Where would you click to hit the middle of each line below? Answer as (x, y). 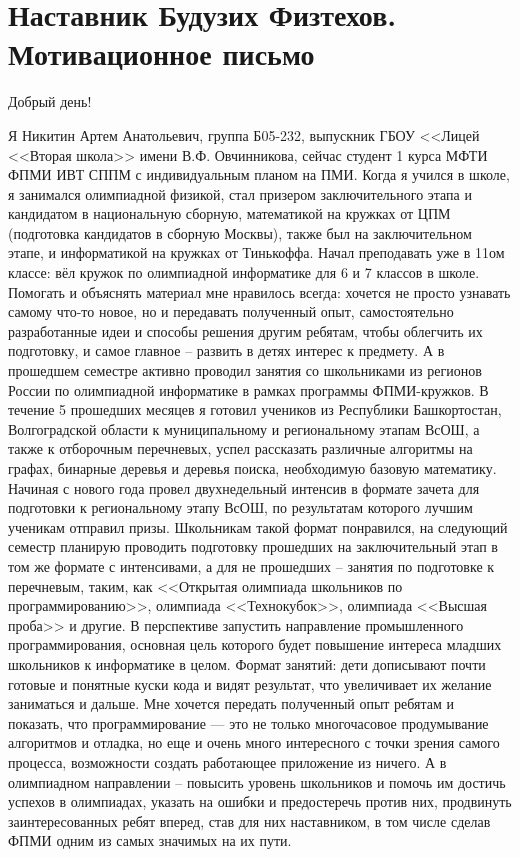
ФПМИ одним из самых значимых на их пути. (150, 840)
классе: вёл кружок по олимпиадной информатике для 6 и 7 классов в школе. (244, 272)
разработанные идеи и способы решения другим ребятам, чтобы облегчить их (245, 330)
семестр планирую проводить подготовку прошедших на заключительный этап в (253, 546)
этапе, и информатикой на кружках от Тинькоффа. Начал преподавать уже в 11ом (256, 252)
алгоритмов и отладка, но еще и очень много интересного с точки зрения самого (254, 742)
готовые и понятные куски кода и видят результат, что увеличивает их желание (250, 683)
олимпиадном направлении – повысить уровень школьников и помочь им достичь (257, 781)
